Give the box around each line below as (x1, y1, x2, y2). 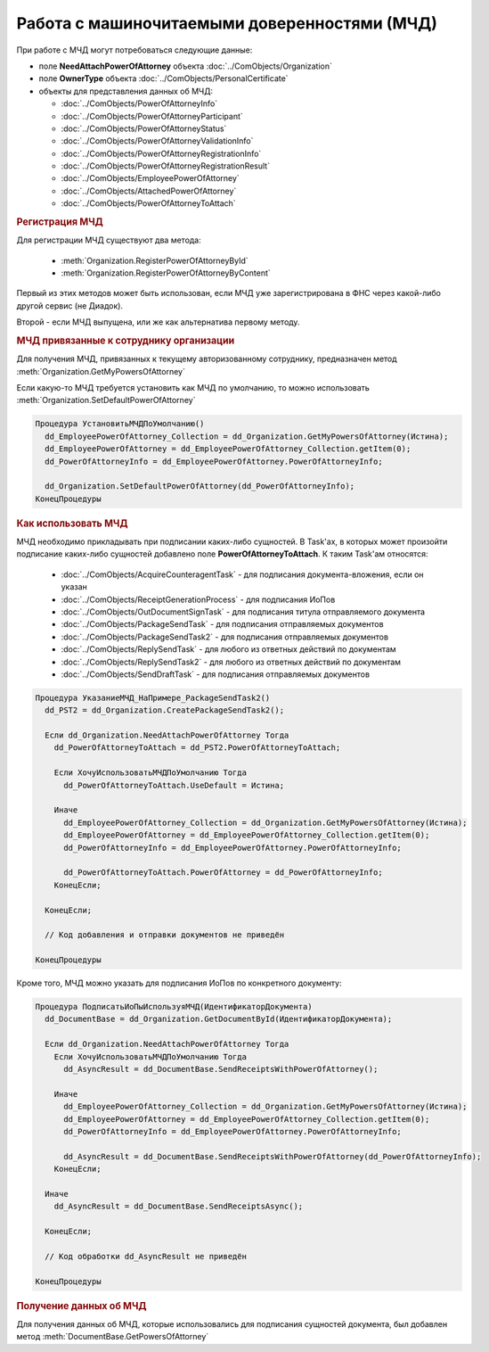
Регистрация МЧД (16, 216, 104, 228)
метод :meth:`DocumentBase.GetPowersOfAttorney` (16, 1331, 209, 1342)
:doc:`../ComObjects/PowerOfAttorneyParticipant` (61, 111, 244, 121)
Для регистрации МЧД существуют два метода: (16, 235, 202, 245)
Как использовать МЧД (16, 517, 128, 530)
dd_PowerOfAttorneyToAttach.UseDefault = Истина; (63, 780, 285, 790)
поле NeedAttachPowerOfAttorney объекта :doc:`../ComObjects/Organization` (38, 61, 333, 71)
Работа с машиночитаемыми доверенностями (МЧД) (16, 13, 438, 33)
